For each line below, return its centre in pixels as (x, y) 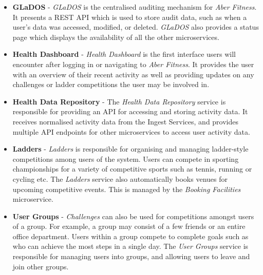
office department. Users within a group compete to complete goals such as (130, 236)
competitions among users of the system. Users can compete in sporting (126, 158)
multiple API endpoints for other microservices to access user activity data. (131, 131)
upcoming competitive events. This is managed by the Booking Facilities (127, 189)
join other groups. (41, 266)
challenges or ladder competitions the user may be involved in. (111, 84)
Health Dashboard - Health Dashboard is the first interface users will (124, 54)
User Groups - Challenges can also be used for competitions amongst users (133, 216)
